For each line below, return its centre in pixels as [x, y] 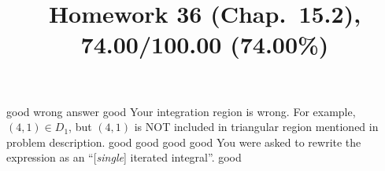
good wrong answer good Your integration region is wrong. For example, [181, 111]
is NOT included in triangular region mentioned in [256, 127]
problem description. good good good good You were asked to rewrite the [184, 142]
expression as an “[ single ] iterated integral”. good [124, 157]
